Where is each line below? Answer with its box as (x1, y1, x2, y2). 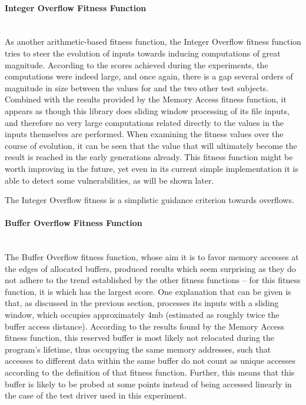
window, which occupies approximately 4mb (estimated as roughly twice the (5, 308, 280, 321)
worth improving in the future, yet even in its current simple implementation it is (5, 162, 298, 174)
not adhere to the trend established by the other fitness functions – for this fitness (5, 274, 301, 286)
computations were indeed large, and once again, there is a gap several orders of (5, 70, 293, 82)
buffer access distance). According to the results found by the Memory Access (5, 320, 285, 332)
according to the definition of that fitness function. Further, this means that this (5, 366, 295, 379)
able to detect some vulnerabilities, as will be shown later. (5, 174, 214, 186)
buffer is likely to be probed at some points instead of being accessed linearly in (5, 377, 292, 390)
